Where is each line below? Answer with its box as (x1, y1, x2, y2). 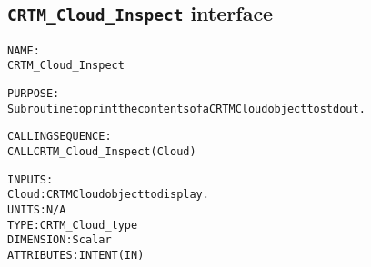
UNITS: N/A (7, 203, 66, 217)
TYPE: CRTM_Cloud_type (7, 218, 138, 232)
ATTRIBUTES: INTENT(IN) (7, 249, 145, 262)
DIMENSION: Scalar (7, 233, 112, 247)
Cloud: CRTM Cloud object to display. (7, 188, 209, 202)
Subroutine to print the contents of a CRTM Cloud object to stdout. (7, 102, 366, 115)
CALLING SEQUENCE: (7, 130, 112, 143)
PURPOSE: (7, 87, 60, 101)
